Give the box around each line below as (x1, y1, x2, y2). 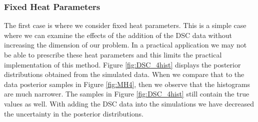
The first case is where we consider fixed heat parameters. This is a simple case (4, 20, 246, 30)
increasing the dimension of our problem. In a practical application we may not (4, 39, 247, 50)
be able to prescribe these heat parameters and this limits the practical (4, 49, 222, 59)
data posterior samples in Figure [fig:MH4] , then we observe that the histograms (4, 78, 250, 89)
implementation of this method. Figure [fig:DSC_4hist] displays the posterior (4, 59, 241, 69)
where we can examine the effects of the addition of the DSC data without (4, 29, 232, 40)
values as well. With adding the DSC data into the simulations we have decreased (4, 98, 254, 108)
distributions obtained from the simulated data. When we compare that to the (4, 69, 244, 79)
